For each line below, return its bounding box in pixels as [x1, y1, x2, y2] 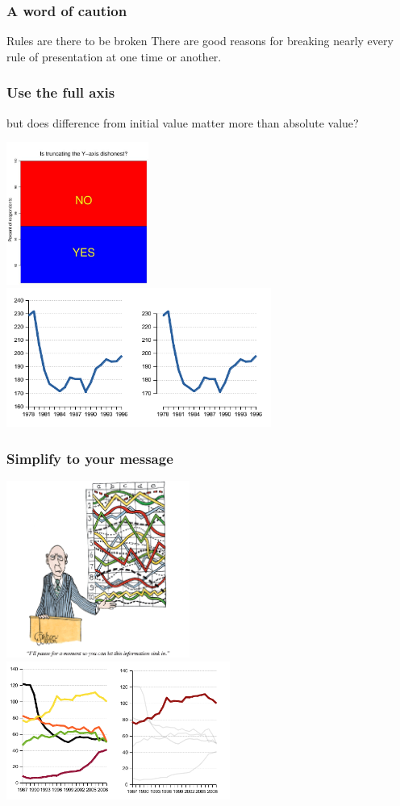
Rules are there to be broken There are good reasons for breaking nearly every [6, 32, 394, 49]
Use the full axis [6, 82, 115, 102]
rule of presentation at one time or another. [6, 48, 222, 65]
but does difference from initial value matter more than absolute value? [6, 114, 359, 131]
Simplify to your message [6, 448, 173, 468]
